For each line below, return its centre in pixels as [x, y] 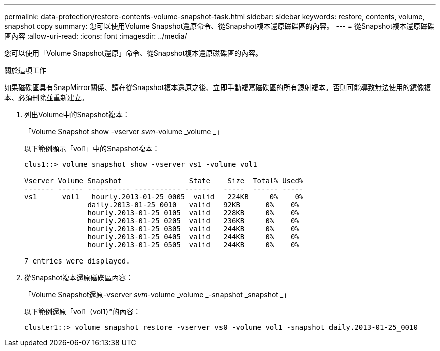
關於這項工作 [25, 70]
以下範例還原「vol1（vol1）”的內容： [82, 312]
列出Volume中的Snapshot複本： [77, 114]
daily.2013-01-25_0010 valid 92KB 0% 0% [193, 205]
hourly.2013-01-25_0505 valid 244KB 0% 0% [193, 245]
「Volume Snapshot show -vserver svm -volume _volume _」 [124, 131]
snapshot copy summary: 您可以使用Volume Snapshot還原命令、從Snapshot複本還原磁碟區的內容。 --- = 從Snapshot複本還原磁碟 [219, 26]
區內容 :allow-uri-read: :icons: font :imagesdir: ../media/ [96, 36]
